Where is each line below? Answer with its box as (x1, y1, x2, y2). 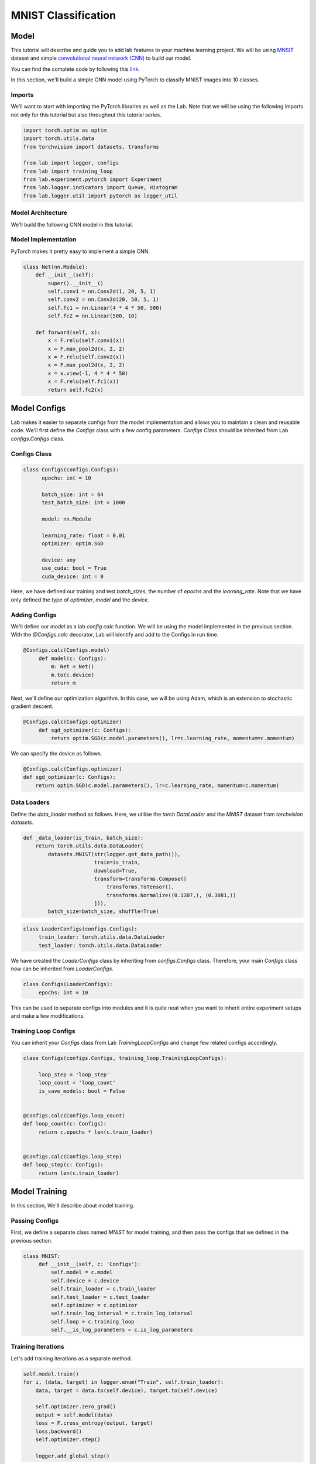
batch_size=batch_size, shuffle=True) (47, 908, 159, 915)
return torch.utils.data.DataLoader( (35, 843, 144, 849)
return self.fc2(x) (47, 386, 104, 393)
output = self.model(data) (35, 1411, 114, 1418)
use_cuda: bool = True (42, 565, 107, 572)
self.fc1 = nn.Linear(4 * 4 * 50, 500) (47, 305, 162, 311)
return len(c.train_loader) (38, 1169, 119, 1176)
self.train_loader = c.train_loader (50, 1285, 156, 1292)
